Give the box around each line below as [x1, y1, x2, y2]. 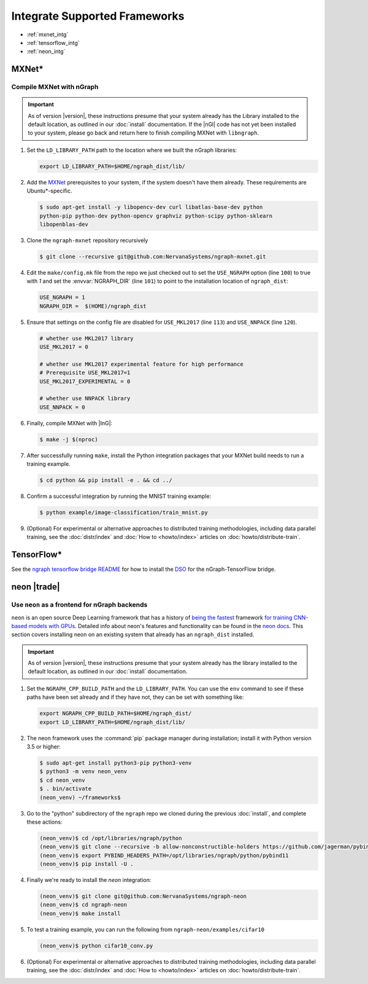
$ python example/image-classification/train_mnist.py [39, 509, 208, 516]
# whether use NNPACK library [39, 395, 131, 402]
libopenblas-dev [39, 221, 89, 227]
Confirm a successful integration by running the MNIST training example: [26, 492, 212, 500]
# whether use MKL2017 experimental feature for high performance [39, 360, 243, 368]
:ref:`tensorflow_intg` [26, 39, 80, 46]
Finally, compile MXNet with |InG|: [26, 419, 113, 427]
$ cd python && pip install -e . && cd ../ [39, 477, 173, 484]
